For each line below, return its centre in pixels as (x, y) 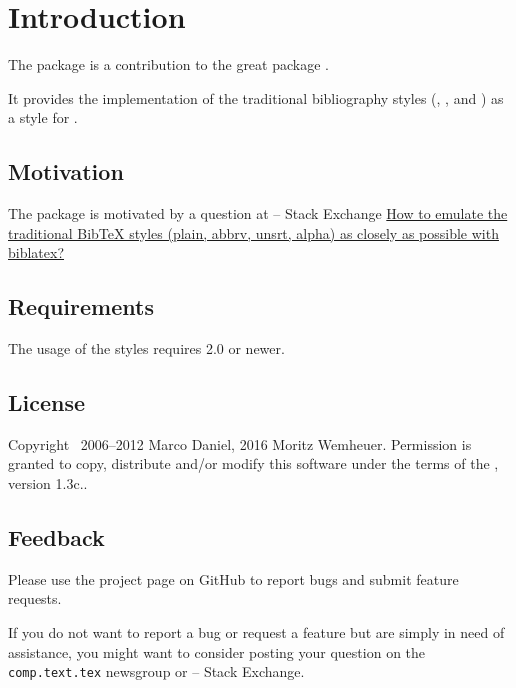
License (47, 402)
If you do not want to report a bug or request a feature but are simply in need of (256, 632)
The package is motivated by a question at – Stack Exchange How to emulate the (258, 213)
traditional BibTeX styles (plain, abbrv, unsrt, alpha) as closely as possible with (253, 232)
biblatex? (36, 252)
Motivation (66, 171)
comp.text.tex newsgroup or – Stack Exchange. (156, 671)
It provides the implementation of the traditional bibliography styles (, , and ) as (256, 97)
